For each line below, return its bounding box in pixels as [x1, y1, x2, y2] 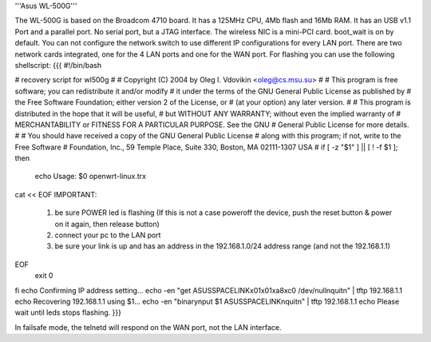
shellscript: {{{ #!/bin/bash [14, 60, 102, 70]
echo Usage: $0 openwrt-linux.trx [34, 172, 147, 181]
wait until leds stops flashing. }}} [14, 308, 121, 317]
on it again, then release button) [54, 219, 160, 229]
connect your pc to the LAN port [54, 230, 161, 240]
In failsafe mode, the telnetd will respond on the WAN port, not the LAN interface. [14, 322, 282, 332]
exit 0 [34, 271, 53, 280]
